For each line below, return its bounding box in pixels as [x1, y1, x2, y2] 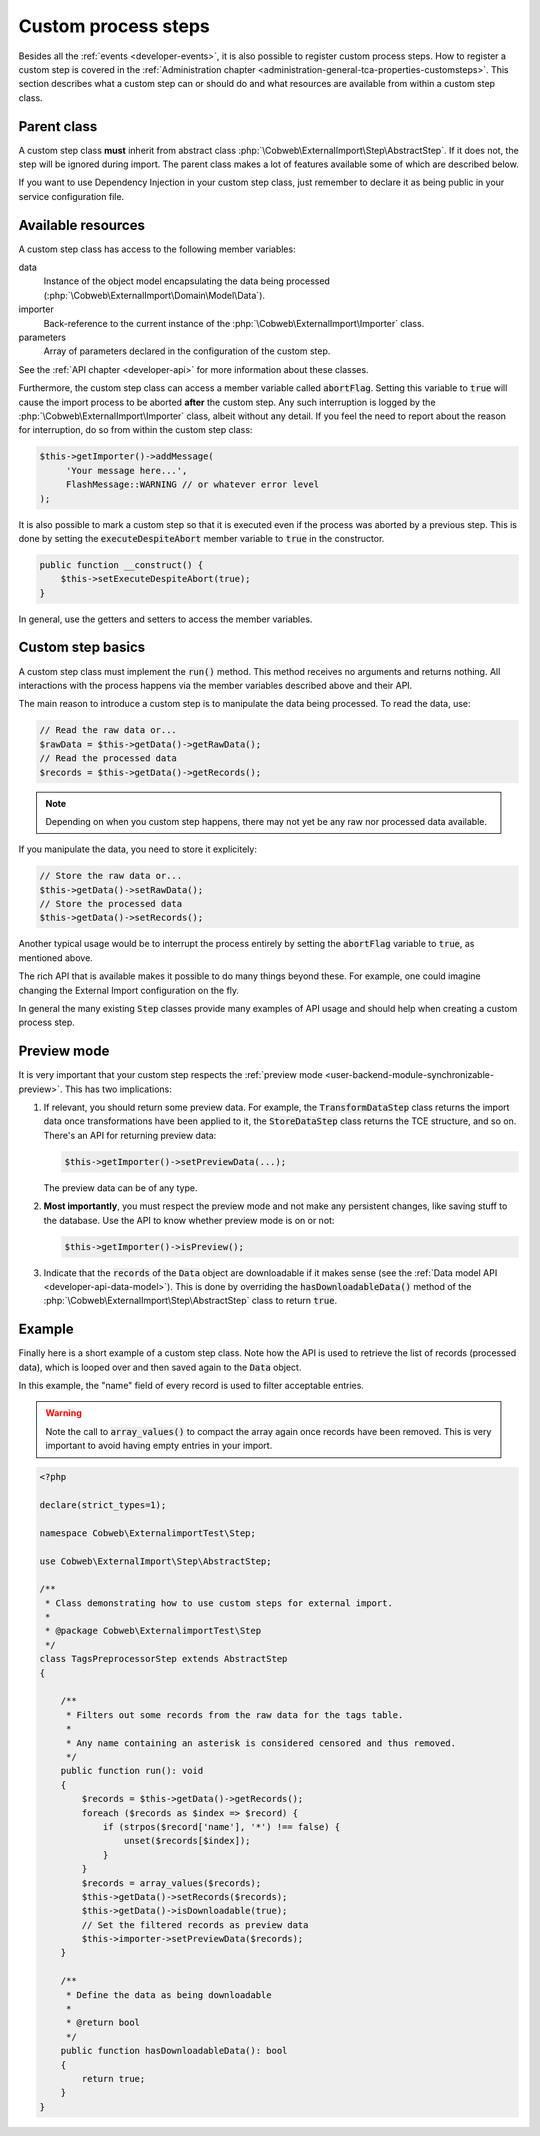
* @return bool [65, 2017, 140, 2029]
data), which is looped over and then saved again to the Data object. [18, 1361, 302, 1373]
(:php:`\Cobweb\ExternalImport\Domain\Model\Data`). [43, 289, 265, 301]
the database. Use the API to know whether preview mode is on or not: [43, 1214, 335, 1226]
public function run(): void [60, 1765, 204, 1777]
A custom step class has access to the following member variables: [18, 243, 296, 255]
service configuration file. [18, 190, 125, 202]
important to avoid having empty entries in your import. [45, 1440, 273, 1452]
